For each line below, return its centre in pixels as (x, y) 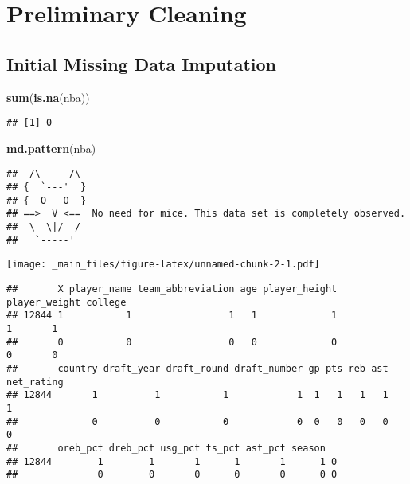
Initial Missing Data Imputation (142, 63)
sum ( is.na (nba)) (48, 97)
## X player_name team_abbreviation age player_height (172, 289)
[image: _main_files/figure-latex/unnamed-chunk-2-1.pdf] (163, 265)
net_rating (35, 382)
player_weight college (66, 302)
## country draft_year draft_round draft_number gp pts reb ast (197, 368)
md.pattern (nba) (51, 148)
